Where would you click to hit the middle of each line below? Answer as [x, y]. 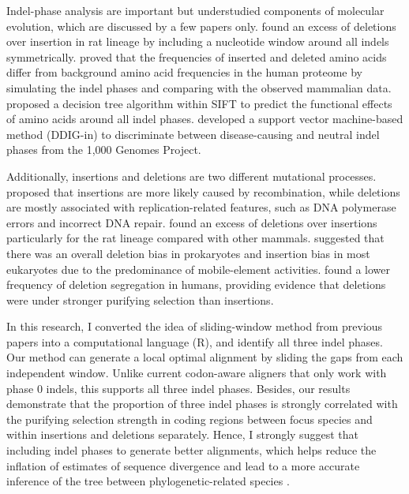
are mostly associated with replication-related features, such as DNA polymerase [201, 207]
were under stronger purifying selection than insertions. [140, 299]
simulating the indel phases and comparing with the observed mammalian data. [199, 87]
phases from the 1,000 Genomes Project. [104, 150]
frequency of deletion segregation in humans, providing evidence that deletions [196, 284]
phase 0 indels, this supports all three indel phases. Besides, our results [178, 388]
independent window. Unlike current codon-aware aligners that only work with [197, 373]
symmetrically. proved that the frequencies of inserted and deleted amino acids [197, 56]
